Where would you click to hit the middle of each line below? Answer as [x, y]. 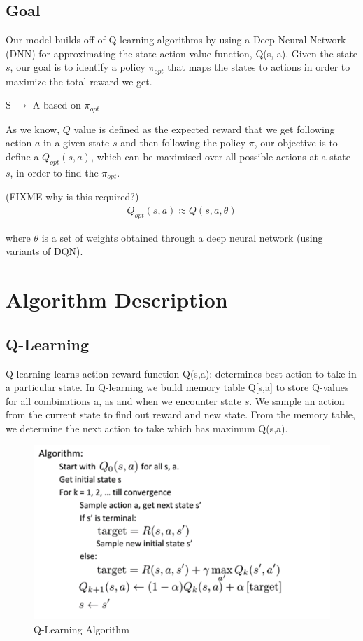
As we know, [33, 129]
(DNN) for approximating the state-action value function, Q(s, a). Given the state [182, 53]
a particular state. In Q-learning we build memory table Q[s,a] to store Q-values [177, 387]
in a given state [77, 143]
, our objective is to [296, 143]
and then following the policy [183, 143]
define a [22, 157]
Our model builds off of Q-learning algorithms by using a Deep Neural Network [176, 40]
